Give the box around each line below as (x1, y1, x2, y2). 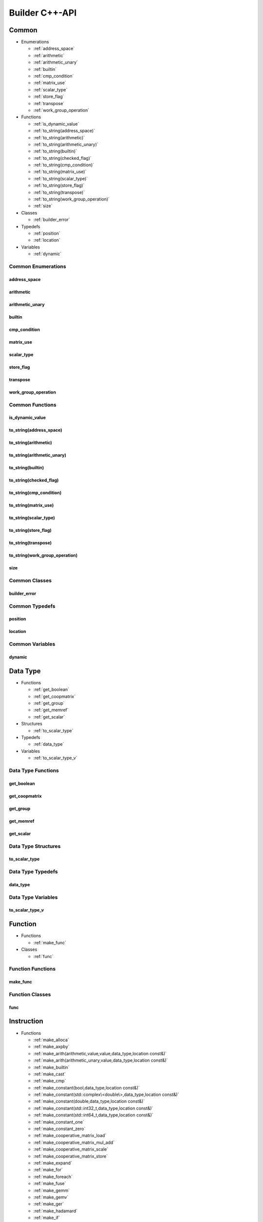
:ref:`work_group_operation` (33, 107, 90, 113)
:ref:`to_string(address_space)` (33, 128, 95, 134)
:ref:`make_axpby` (33, 1044, 70, 1049)
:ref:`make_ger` (33, 1201, 64, 1207)
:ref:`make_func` (33, 939, 67, 945)
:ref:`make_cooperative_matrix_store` (33, 1153, 108, 1159)
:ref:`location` (33, 237, 60, 243)
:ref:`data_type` (33, 741, 64, 747)
